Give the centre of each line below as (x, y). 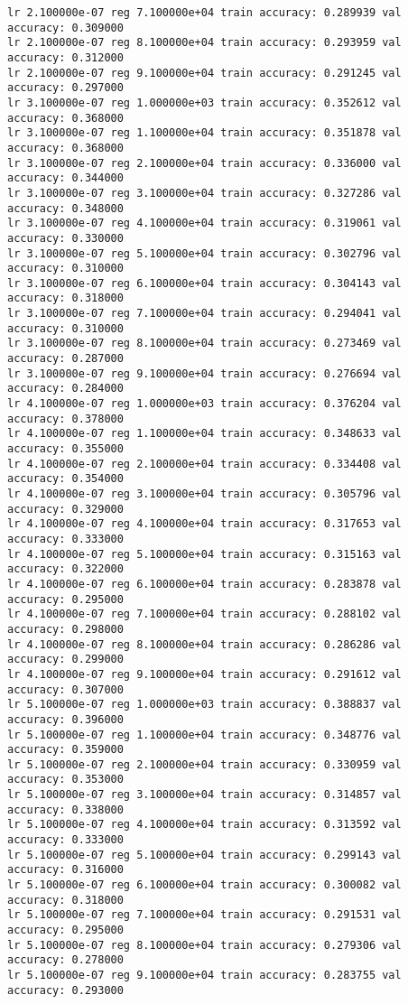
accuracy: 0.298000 (65, 629)
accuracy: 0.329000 (65, 509)
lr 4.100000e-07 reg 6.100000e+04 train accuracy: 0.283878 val (204, 584)
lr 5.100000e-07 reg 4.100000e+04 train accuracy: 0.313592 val (204, 825)
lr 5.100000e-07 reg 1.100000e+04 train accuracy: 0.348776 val (204, 734)
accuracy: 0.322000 (65, 569)
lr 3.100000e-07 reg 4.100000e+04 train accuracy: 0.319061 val (204, 223)
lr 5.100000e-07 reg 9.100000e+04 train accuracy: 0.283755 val (204, 975)
